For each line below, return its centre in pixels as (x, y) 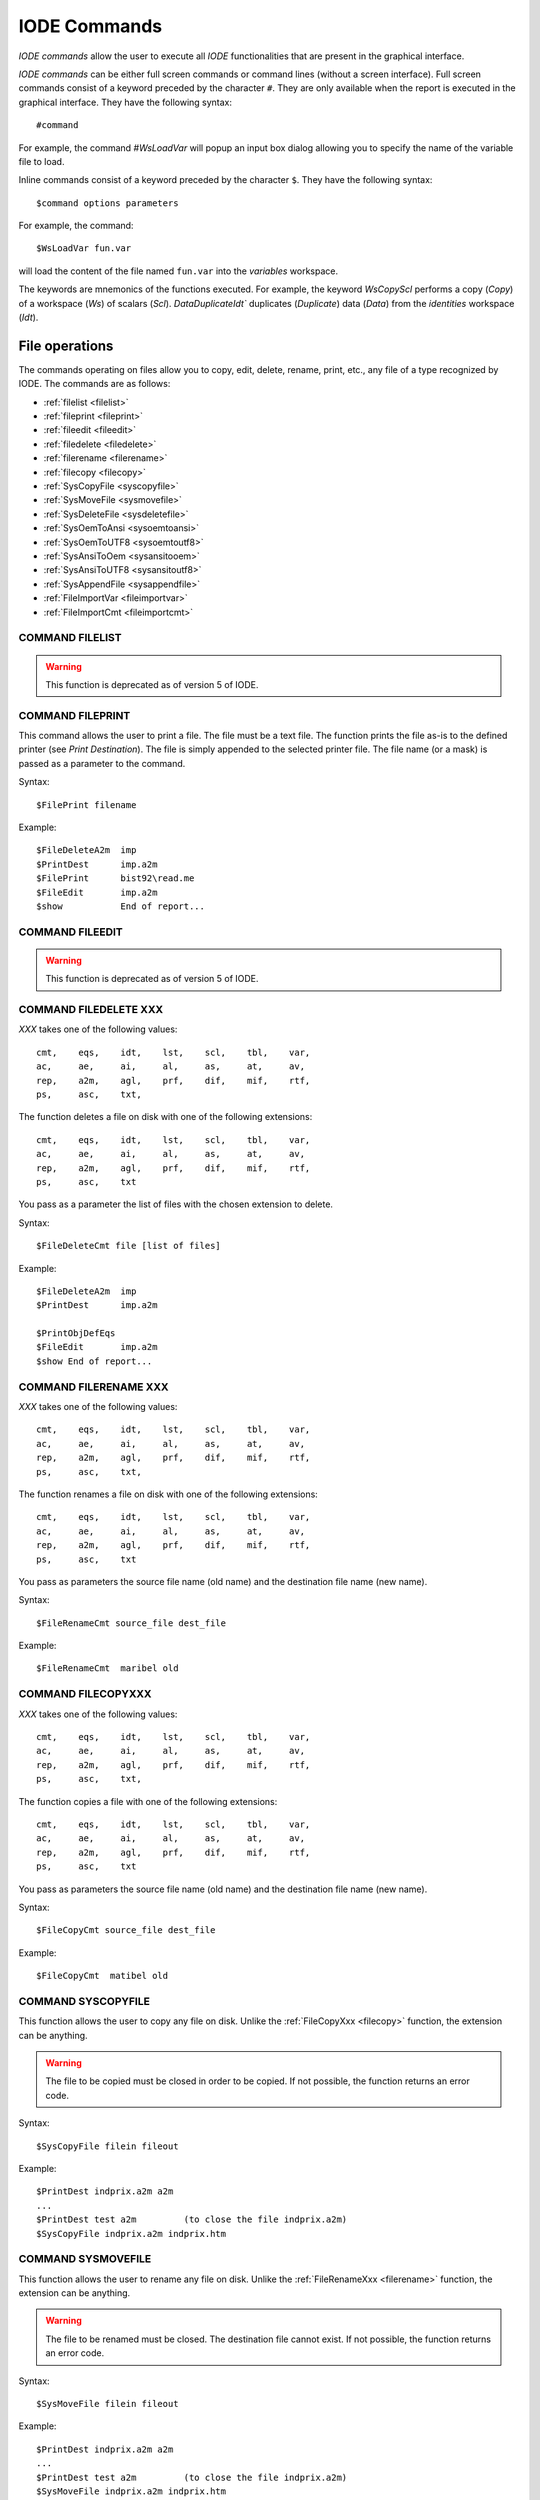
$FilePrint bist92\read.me (115, 878)
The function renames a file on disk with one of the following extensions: (168, 1494)
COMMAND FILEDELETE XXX (91, 1010)
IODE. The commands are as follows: (94, 384)
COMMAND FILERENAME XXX (93, 1387)
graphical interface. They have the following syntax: (125, 102)
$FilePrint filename (86, 804)
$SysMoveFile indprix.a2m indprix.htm (131, 2491)
